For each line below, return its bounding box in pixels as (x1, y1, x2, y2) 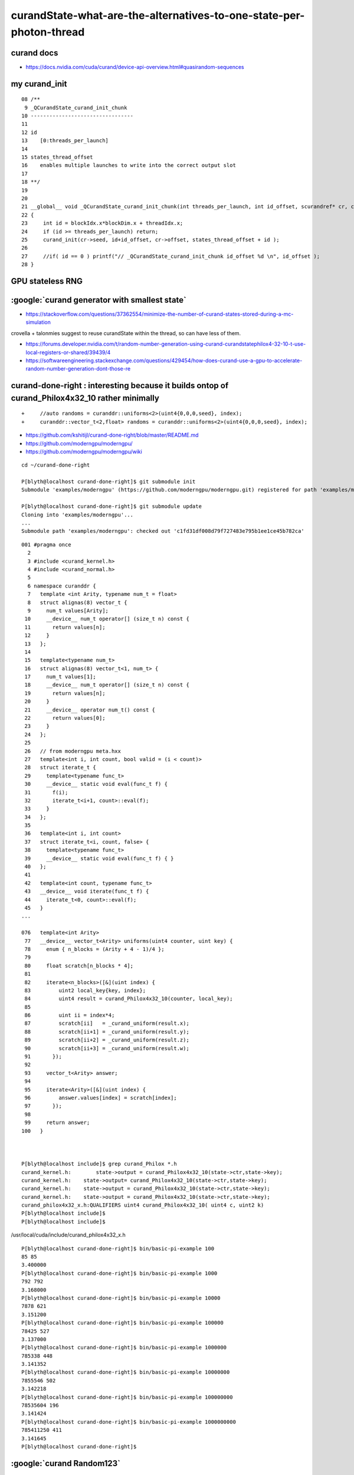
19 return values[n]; (24, 690, 106, 696)
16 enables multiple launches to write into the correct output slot (21, 162, 236, 169)
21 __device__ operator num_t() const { (24, 706, 156, 713)
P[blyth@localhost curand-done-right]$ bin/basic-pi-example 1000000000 (21, 1418, 236, 1425)
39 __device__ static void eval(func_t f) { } (24, 855, 174, 861)
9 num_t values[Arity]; (27, 607, 109, 614)
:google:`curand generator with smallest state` (11, 295, 187, 305)
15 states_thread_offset (21, 154, 93, 160)
